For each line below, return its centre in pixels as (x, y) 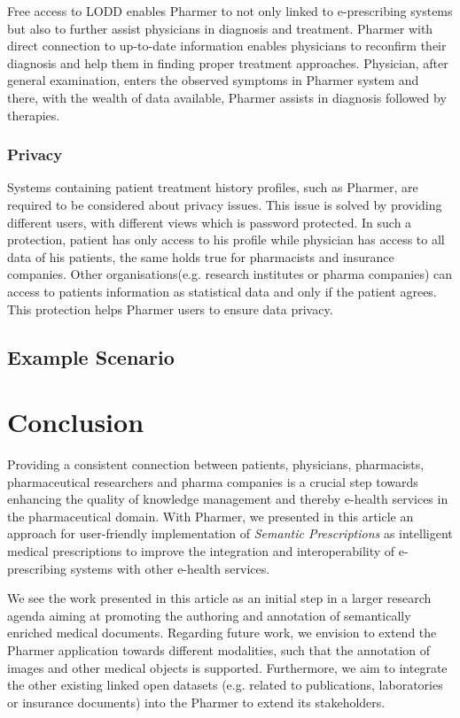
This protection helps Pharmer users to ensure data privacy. (170, 309)
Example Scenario (91, 356)
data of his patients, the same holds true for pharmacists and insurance (201, 256)
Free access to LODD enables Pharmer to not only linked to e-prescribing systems (230, 11)
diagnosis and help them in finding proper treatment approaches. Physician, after (228, 62)
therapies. (34, 115)
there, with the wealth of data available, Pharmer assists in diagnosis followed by (227, 97)
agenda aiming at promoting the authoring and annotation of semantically (209, 615)
